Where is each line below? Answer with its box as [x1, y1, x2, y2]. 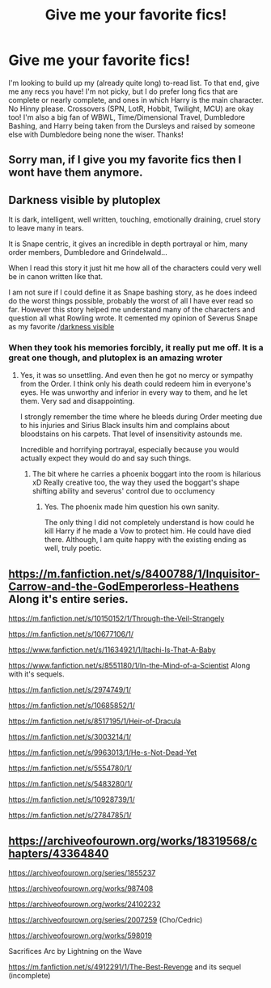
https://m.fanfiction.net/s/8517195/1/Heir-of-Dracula [8, 716, 182, 726]
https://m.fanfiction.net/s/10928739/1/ [8, 795, 135, 804]
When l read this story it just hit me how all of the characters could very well [8, 263, 261, 273]
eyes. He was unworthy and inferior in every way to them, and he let [19, 388, 248, 397]
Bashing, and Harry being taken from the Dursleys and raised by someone [8, 121, 256, 130]
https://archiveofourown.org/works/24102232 [8, 900, 161, 910]
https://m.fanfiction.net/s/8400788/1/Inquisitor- [8, 566, 260, 580]
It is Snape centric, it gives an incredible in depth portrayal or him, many [8, 239, 248, 248]
